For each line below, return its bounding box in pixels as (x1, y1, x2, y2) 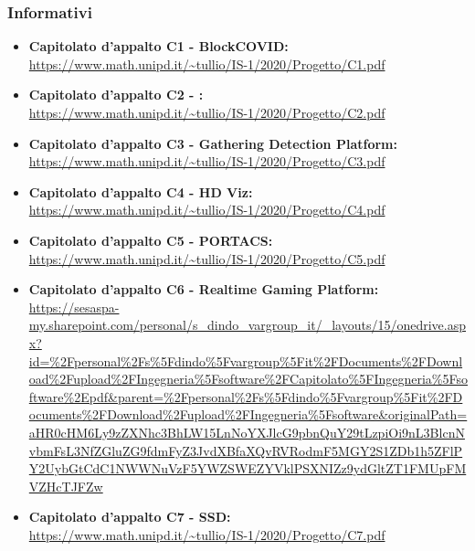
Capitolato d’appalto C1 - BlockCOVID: (28, 37, 289, 56)
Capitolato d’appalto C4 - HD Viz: (28, 182, 253, 201)
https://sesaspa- (28, 297, 120, 316)
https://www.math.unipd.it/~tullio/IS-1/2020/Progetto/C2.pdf (28, 103, 385, 122)
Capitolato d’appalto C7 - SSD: (28, 507, 231, 526)
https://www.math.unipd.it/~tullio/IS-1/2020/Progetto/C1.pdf (28, 54, 385, 73)
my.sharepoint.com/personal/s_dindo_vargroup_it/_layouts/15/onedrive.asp (28, 315, 467, 334)
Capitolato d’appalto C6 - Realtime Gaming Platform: (28, 280, 379, 299)
